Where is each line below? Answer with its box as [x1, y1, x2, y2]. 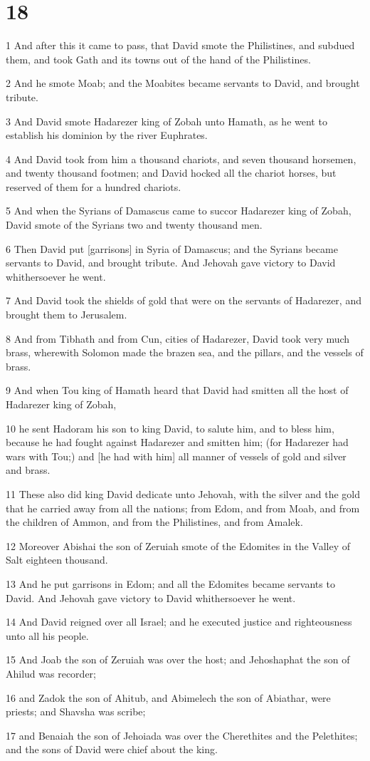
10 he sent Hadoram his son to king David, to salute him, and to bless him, [6, 420, 334, 435]
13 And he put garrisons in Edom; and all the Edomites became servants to [6, 576, 335, 591]
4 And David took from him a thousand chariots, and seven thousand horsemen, [6, 151, 356, 166]
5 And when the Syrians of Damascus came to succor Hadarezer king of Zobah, [6, 203, 351, 218]
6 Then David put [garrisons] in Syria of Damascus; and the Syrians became [6, 241, 338, 256]
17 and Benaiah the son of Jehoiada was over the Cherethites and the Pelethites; [6, 728, 358, 742]
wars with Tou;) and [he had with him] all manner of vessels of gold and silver [6, 448, 347, 463]
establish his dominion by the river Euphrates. [6, 128, 208, 143]
